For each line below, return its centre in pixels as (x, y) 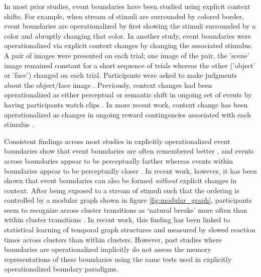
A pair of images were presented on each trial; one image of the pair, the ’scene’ (127, 55)
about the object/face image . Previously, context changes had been (108, 85)
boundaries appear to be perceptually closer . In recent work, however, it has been (130, 170)
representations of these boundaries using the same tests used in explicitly (118, 259)
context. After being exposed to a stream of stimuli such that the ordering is (122, 190)
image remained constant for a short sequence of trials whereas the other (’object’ (130, 65)
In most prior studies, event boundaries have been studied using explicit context (127, 6)
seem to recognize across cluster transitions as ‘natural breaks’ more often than (126, 210)
